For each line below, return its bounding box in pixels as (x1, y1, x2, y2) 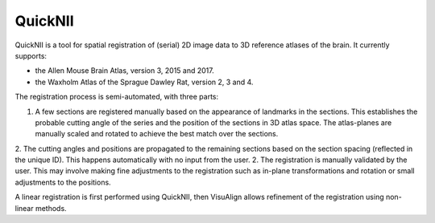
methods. (35, 203, 68, 213)
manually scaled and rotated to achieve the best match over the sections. (35, 129, 279, 139)
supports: (14, 51, 48, 60)
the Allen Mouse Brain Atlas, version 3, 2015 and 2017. (35, 66, 214, 75)
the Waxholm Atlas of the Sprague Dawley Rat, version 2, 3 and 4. (35, 77, 254, 87)
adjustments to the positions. (14, 177, 112, 187)
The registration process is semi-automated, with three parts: (14, 92, 219, 102)
